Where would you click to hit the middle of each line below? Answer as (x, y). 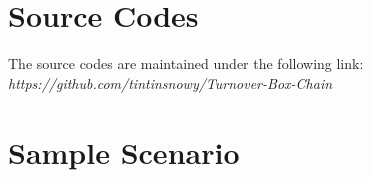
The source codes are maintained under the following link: (186, 63)
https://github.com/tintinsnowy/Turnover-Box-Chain (170, 82)
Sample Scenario (124, 151)
